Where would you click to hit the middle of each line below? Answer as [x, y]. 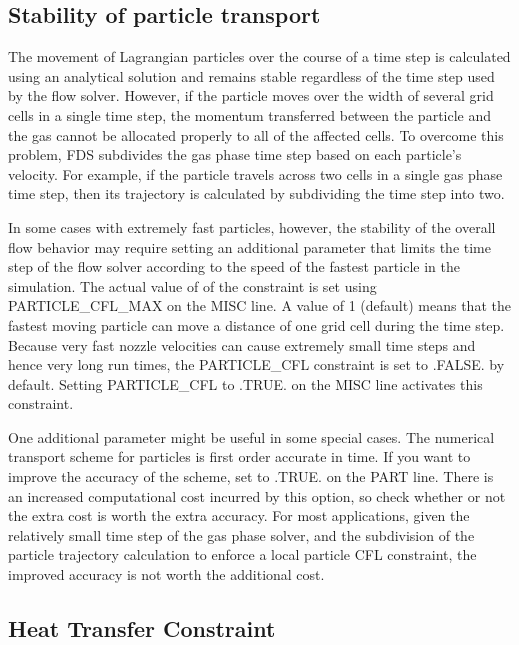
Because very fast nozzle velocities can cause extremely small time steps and [242, 344]
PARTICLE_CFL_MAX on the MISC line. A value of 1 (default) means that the [259, 305]
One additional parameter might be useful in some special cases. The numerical [251, 436]
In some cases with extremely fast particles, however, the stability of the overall [252, 226]
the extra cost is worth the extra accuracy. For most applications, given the [239, 515]
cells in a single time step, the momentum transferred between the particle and [250, 114]
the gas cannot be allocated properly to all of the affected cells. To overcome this [256, 134]
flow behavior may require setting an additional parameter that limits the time [249, 246]
